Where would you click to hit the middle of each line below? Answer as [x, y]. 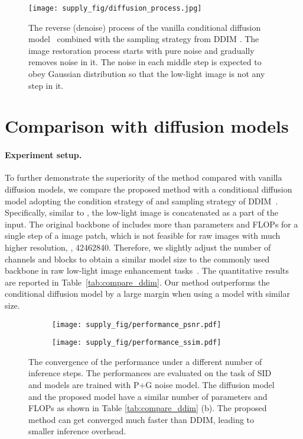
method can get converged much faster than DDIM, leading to [141, 419]
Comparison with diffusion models [147, 126]
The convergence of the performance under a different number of [145, 361]
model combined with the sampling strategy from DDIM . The [144, 39]
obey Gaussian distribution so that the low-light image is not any [147, 74]
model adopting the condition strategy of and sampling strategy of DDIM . [141, 201]
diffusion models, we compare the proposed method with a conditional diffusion [149, 189]
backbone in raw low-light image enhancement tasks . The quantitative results [147, 270]
